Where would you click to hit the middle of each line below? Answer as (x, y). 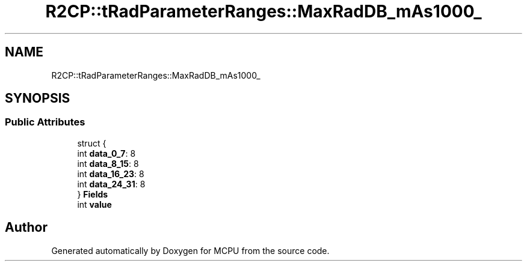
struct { (92, 143)
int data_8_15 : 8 (108, 163)
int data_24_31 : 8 (111, 184)
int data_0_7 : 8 (106, 153)
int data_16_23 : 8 (111, 174)
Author (26, 228)
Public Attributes (45, 122)
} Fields (93, 194)
